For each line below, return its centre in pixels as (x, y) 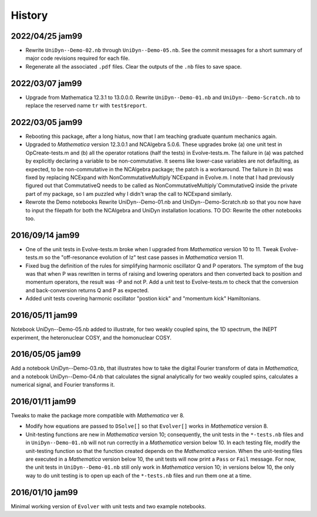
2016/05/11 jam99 (44, 315)
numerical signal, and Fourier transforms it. (63, 385)
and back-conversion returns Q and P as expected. (87, 290)
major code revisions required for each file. (78, 58)
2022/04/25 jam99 (47, 36)
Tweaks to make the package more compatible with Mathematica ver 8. (98, 415)
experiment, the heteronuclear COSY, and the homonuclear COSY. (91, 337)
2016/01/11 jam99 (43, 401)
